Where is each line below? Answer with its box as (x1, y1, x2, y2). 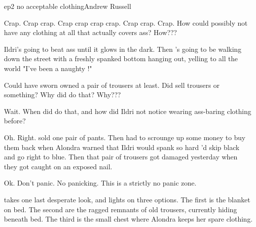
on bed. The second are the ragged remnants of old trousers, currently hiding (4, 204, 237, 214)
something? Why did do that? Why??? (4, 89, 121, 100)
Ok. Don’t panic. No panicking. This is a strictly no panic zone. (4, 178, 197, 188)
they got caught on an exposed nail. (4, 161, 112, 171)
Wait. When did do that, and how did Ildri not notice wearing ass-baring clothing (4, 106, 252, 116)
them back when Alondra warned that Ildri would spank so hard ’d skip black (4, 142, 240, 152)
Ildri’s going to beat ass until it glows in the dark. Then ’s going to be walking (4, 43, 242, 54)
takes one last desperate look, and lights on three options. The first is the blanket (4, 194, 251, 204)
